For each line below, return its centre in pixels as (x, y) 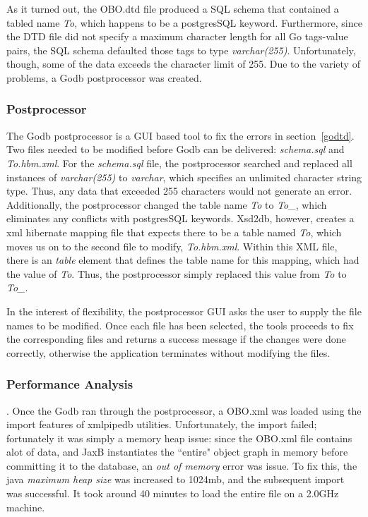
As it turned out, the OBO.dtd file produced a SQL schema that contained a (173, 8)
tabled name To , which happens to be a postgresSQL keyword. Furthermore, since (184, 22)
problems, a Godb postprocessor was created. (104, 77)
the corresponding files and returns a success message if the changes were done (176, 339)
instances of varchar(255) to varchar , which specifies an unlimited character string (184, 177)
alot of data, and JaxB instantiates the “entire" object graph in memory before (177, 452)
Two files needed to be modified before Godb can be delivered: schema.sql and (176, 149)
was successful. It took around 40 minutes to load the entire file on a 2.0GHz (173, 493)
